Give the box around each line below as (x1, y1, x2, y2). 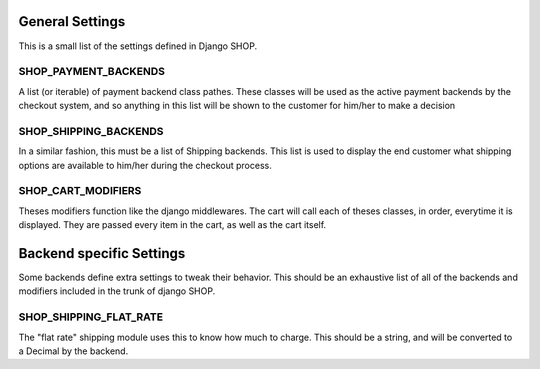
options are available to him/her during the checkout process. (18, 159, 272, 171)
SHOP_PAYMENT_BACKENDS (18, 65, 165, 79)
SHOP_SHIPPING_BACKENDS (18, 124, 164, 138)
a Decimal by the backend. (18, 345, 129, 357)
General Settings (18, 13, 126, 30)
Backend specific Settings (18, 245, 186, 262)
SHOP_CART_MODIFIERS (18, 184, 142, 198)
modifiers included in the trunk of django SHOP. (18, 285, 216, 297)
